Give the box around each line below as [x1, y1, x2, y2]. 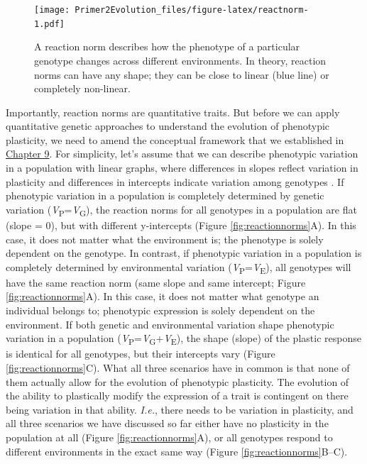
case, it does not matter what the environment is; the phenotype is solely [6, 231, 324, 246]
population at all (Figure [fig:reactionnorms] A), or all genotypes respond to [6, 429, 333, 444]
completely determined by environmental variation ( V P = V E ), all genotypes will [6, 259, 351, 276]
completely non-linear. [34, 81, 131, 96]
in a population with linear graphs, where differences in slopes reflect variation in [6, 160, 358, 175]
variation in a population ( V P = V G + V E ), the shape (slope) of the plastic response [6, 331, 361, 348]
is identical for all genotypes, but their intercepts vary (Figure [6, 346, 275, 361]
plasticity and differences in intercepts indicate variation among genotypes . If [6, 174, 344, 189]
